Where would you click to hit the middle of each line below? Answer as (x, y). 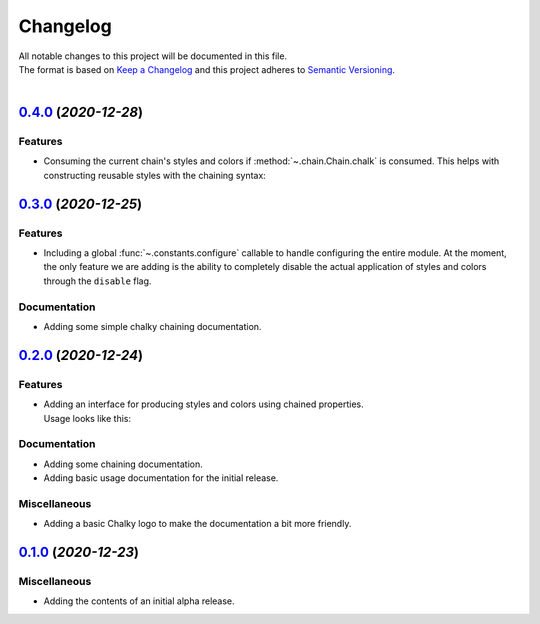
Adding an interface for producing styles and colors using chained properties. (203, 404)
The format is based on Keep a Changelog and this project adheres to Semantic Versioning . (206, 69)
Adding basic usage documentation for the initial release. (161, 478)
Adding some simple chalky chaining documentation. (152, 326)
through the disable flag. (97, 281)
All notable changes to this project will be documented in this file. (153, 56)
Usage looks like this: (87, 418)
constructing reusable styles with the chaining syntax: (155, 175)
